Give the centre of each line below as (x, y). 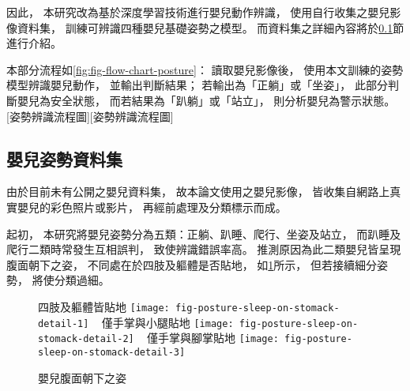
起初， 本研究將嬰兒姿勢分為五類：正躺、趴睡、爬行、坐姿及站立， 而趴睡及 (204, 233)
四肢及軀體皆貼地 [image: (104, 306)
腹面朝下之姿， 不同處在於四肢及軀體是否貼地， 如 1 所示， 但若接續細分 (192, 264)
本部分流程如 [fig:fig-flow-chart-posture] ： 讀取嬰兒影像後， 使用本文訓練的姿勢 (205, 69)
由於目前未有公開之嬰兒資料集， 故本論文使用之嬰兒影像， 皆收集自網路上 (198, 192)
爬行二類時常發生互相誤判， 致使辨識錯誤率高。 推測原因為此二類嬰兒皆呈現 (204, 249)
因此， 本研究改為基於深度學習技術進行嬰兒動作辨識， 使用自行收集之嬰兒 (198, 12)
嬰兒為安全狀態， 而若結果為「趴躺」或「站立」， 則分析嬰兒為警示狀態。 (206, 100)
